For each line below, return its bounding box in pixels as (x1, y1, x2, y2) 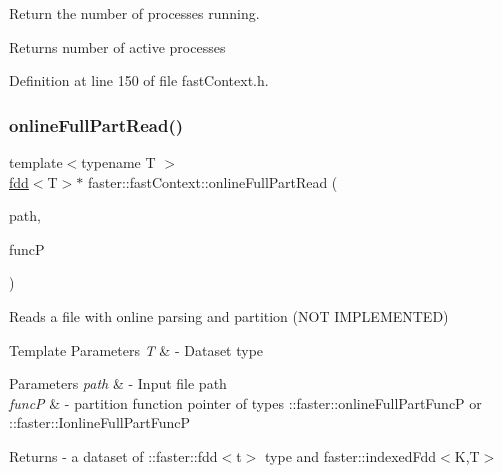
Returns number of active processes (9, 36, 226, 57)
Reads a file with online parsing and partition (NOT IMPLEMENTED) (9, 305, 449, 326)
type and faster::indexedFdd (265, 445, 437, 466)
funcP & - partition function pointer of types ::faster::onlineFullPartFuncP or (9, 392, 482, 413)
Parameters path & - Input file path (9, 373, 227, 394)
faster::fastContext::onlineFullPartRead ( (87, 171, 338, 192)
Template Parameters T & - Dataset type (9, 339, 264, 360)
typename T (81, 152, 156, 172)
